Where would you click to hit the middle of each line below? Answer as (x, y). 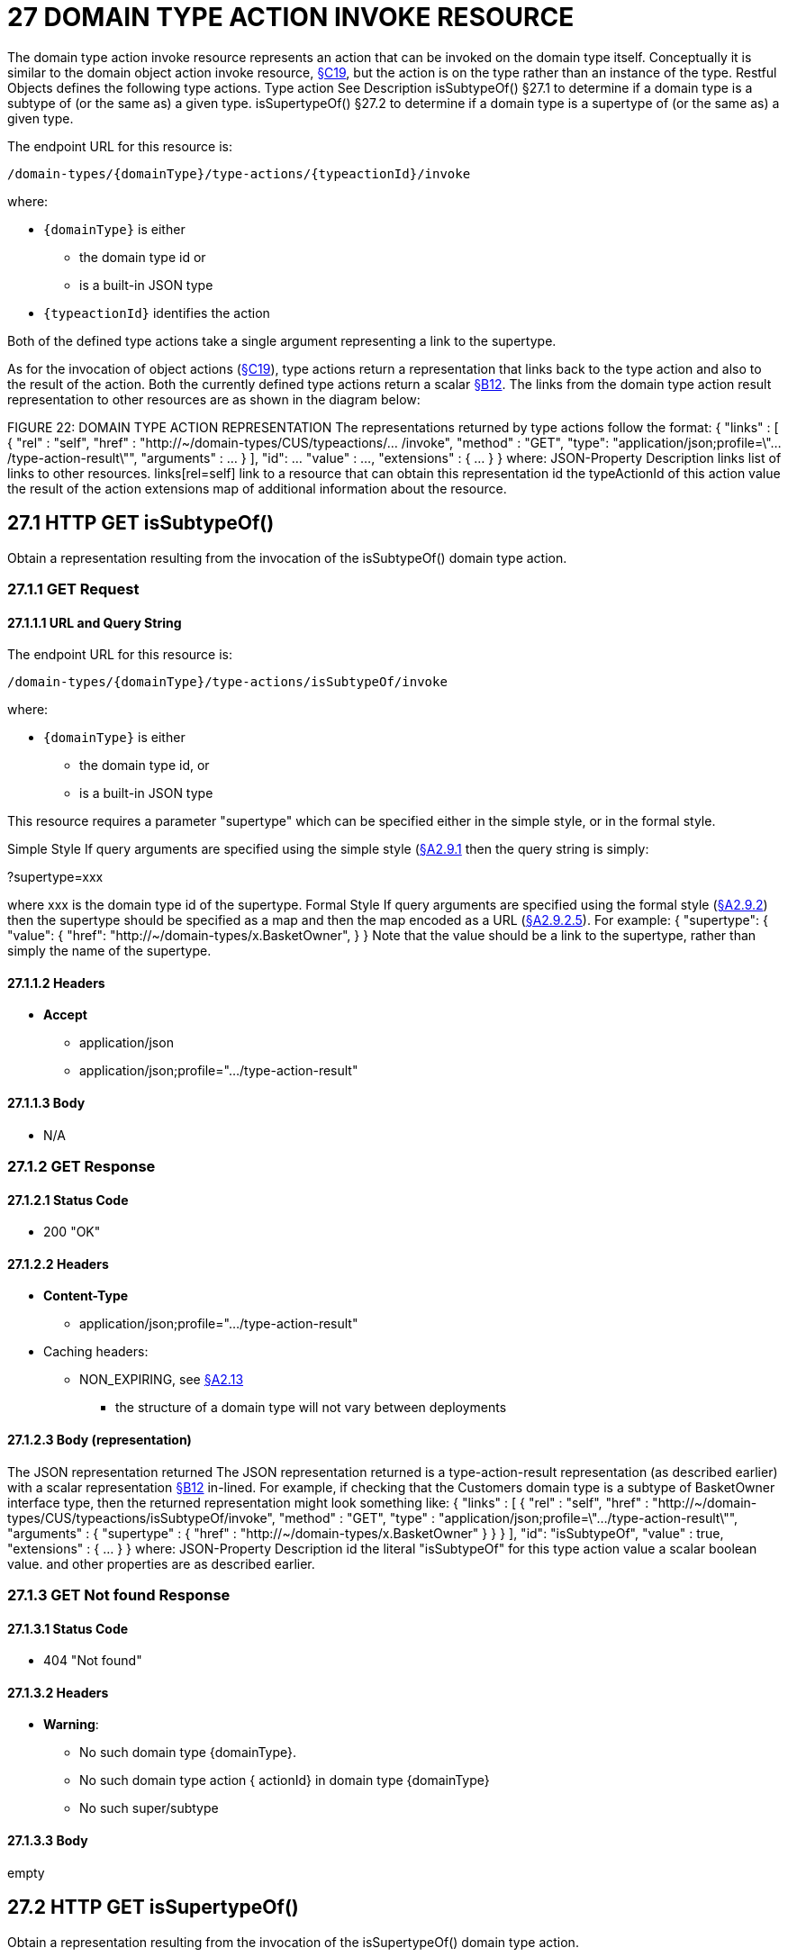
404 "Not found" (93, 1661)
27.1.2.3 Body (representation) (100, 1440)
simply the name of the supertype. (109, 951)
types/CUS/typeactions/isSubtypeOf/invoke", (141, 1518)
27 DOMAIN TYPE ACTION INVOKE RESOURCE (291, 17)
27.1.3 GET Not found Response (119, 1595)
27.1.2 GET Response (82, 1166)
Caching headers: (96, 1352)
